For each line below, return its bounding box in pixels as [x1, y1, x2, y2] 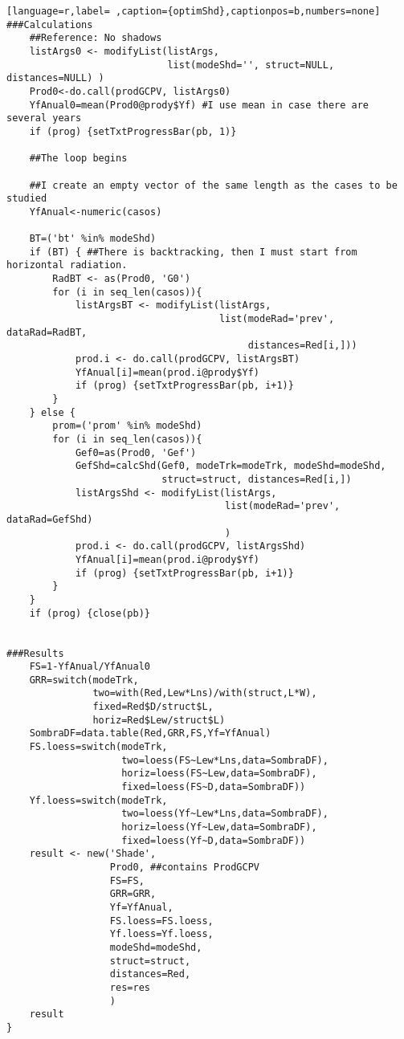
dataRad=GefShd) [6, 513, 93, 525]
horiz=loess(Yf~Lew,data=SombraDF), [121, 821, 317, 833]
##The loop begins [29, 153, 128, 165]
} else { [29, 406, 75, 418]
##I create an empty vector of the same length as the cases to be [29, 179, 398, 191]
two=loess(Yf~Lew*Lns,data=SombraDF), [121, 808, 329, 820]
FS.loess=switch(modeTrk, [29, 741, 168, 753]
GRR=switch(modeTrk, [29, 674, 139, 686]
